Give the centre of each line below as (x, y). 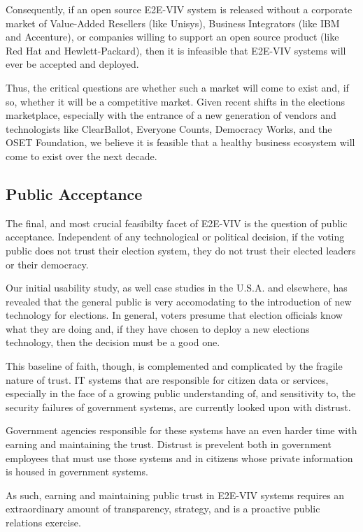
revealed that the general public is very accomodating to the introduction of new (179, 301)
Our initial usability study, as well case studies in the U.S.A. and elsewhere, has (177, 288)
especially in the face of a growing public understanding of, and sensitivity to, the (181, 393)
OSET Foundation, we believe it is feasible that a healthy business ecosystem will (180, 142)
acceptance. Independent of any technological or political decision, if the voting (175, 237)
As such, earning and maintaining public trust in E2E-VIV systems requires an (175, 495)
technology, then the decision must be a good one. (113, 342)
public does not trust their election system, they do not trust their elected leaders (181, 250)
